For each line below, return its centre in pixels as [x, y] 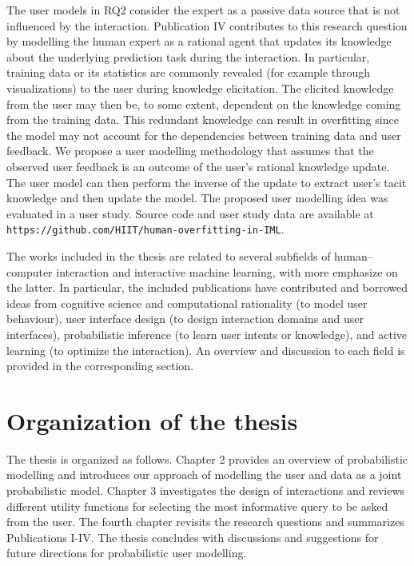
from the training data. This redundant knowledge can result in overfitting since [203, 120]
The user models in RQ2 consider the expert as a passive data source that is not [203, 10]
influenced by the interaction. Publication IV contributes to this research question [207, 25]
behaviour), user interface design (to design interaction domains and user [185, 319]
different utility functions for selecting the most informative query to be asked [197, 506]
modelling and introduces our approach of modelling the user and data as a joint [204, 474]
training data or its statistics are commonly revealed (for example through [189, 72]
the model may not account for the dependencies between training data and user [204, 135]
